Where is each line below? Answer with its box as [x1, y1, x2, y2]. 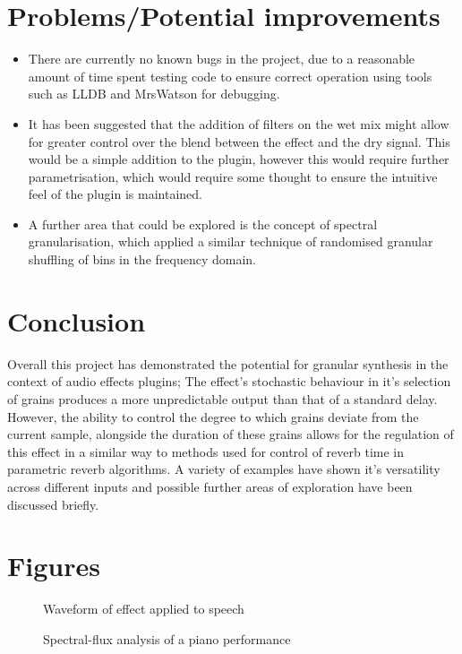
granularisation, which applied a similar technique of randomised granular [28, 232, 433, 251]
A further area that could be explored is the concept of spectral [28, 214, 378, 233]
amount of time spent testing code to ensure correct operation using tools [28, 66, 432, 85]
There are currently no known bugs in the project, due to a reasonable [28, 49, 415, 68]
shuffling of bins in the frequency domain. [28, 250, 256, 269]
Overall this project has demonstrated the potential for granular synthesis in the [7, 354, 449, 373]
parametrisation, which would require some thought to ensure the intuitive [28, 167, 438, 185]
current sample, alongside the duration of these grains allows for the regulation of [7, 425, 454, 443]
